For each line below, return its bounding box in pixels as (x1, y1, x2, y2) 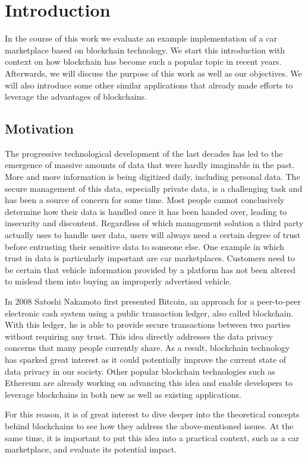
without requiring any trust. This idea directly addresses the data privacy (5, 330, 273, 342)
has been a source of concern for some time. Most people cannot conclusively (5, 194, 285, 206)
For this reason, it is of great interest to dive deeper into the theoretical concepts (5, 408, 300, 420)
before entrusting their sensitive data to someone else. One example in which (5, 240, 284, 252)
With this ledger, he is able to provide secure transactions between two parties (5, 318, 291, 331)
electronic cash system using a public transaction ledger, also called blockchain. (5, 306, 294, 319)
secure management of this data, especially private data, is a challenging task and (5, 182, 303, 194)
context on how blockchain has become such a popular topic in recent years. (5, 55, 282, 68)
